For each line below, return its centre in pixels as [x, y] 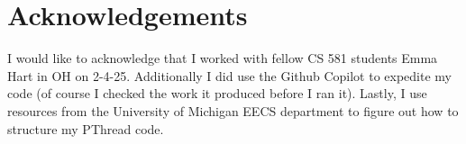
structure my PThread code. [86, 128]
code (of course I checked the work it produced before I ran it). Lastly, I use [217, 93]
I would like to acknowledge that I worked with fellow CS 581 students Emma [223, 58]
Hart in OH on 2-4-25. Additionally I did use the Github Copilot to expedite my [229, 75]
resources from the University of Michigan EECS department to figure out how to [233, 110]
